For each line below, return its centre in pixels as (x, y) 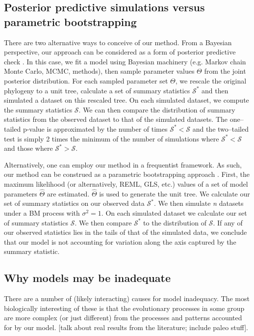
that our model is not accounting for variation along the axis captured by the (120, 241)
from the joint (225, 71)
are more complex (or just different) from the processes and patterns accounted (123, 318)
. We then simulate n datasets (199, 203)
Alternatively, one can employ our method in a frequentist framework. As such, (123, 164)
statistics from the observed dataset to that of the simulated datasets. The (116, 119)
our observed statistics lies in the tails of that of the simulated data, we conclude (126, 232)
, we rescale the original (211, 80)
